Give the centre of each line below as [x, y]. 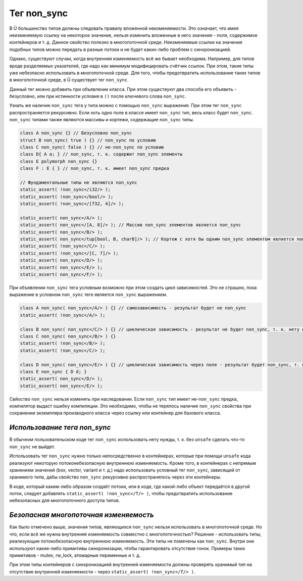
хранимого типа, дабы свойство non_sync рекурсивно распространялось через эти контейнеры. [115, 477]
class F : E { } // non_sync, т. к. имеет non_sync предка [94, 168]
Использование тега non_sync [60, 428]
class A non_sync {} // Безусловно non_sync [76, 133]
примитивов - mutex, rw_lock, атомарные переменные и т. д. [75, 555]
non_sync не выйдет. [32, 447]
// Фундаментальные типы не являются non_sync [79, 182]
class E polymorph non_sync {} [59, 161]
